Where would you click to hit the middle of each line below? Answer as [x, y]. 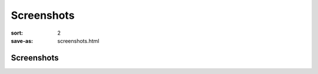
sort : [17, 33]
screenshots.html [78, 41]
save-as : [22, 41]
